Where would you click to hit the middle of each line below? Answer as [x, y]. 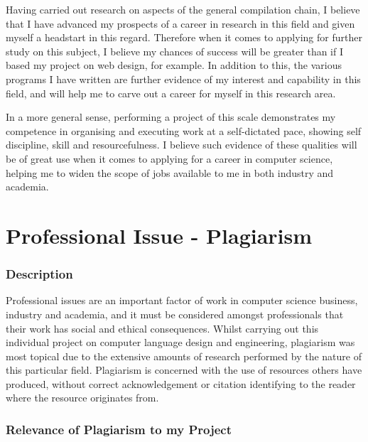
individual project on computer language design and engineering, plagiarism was [180, 342]
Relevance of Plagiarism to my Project [119, 429]
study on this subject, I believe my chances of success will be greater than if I [175, 51]
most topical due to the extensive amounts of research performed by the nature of [184, 356]
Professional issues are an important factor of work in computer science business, [182, 300]
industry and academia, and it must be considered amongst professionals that [175, 314]
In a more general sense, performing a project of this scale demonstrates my [171, 117]
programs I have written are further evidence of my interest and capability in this [183, 79]
